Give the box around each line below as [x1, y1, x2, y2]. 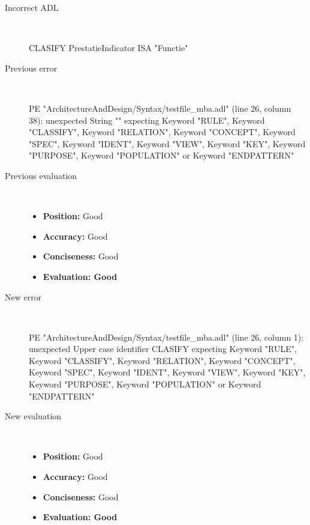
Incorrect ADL [5, 1, 59, 13]
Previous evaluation [5, 169, 77, 181]
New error [5, 290, 42, 303]
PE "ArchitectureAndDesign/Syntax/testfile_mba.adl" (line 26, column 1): [29, 330, 304, 343]
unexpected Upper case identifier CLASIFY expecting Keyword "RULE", [29, 342, 297, 355]
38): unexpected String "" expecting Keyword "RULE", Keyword [29, 114, 265, 126]
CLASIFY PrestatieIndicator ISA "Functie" [29, 41, 188, 54]
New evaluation [5, 410, 62, 422]
